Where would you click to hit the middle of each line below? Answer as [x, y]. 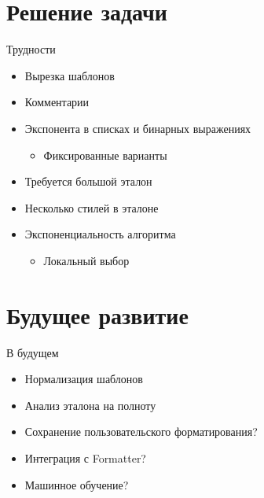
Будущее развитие [97, 314]
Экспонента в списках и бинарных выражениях [138, 128]
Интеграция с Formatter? [85, 457]
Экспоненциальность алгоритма [100, 234]
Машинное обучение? [77, 484]
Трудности [31, 49]
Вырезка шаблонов [70, 75]
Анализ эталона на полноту [90, 405]
